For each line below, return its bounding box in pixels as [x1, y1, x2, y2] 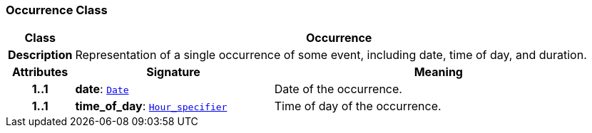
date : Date [75, 82, 129, 97]
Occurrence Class [6, 3, 108, 17]
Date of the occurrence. [274, 82, 402, 97]
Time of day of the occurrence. [274, 99, 442, 114]
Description [8, 48, 73, 63]
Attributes [12, 65, 68, 80]
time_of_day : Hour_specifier [75, 99, 228, 114]
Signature [146, 65, 200, 80]
